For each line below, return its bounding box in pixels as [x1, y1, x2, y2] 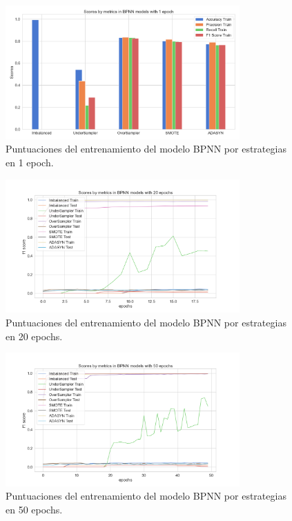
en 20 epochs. [6, 328, 63, 343]
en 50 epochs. [6, 502, 63, 517]
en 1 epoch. [6, 155, 54, 169]
